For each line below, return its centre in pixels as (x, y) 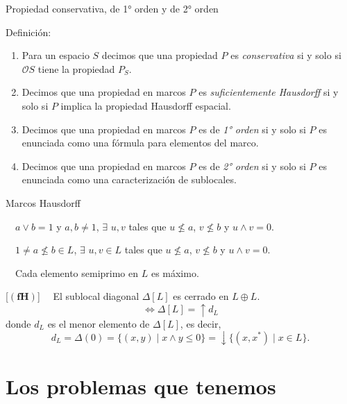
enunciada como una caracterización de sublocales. (129, 179)
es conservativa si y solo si (286, 55)
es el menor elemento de (99, 323)
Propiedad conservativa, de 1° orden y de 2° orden (112, 8)
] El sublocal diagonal (88, 296)
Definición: (28, 32)
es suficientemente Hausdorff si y (269, 92)
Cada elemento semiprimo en (77, 272)
